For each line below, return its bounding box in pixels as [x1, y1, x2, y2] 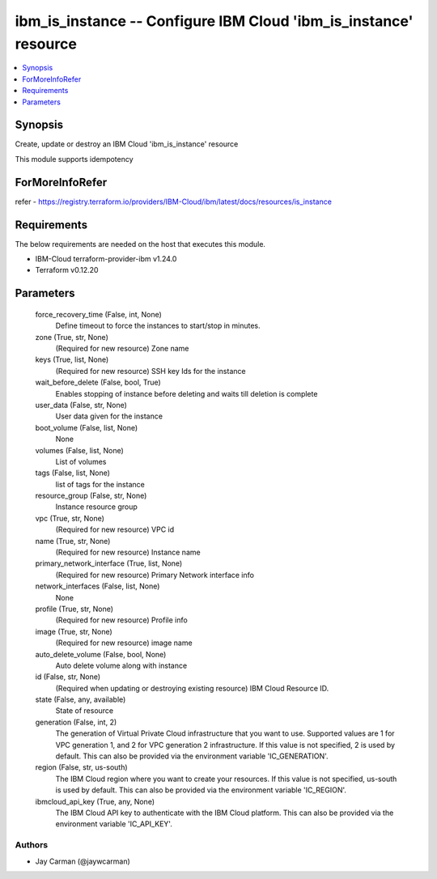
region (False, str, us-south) [35, 762, 129, 772]
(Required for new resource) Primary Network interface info [55, 570, 255, 580]
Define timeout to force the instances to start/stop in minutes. [55, 321, 261, 331]
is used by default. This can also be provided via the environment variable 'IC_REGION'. [55, 785, 347, 795]
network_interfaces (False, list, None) [35, 581, 160, 591]
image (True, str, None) [35, 626, 112, 636]
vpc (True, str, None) [35, 513, 105, 523]
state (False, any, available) [35, 694, 126, 704]
